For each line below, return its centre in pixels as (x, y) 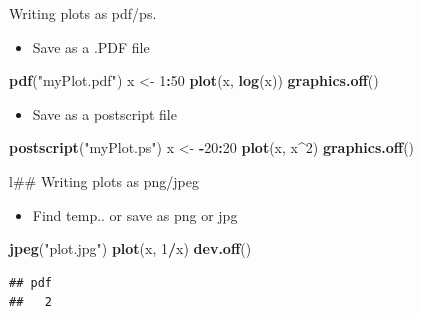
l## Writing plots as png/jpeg (104, 180)
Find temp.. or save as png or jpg (135, 214)
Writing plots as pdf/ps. (83, 13)
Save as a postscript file (104, 113)
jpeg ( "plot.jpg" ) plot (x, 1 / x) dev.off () (130, 248)
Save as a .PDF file (91, 46)
